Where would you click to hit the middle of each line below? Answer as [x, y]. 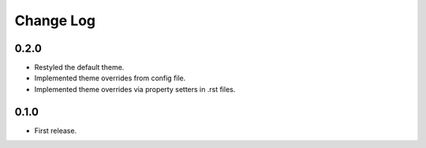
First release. [56, 131]
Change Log [55, 20]
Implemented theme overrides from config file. [110, 78]
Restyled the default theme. [79, 68]
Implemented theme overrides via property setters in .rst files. [135, 89]
